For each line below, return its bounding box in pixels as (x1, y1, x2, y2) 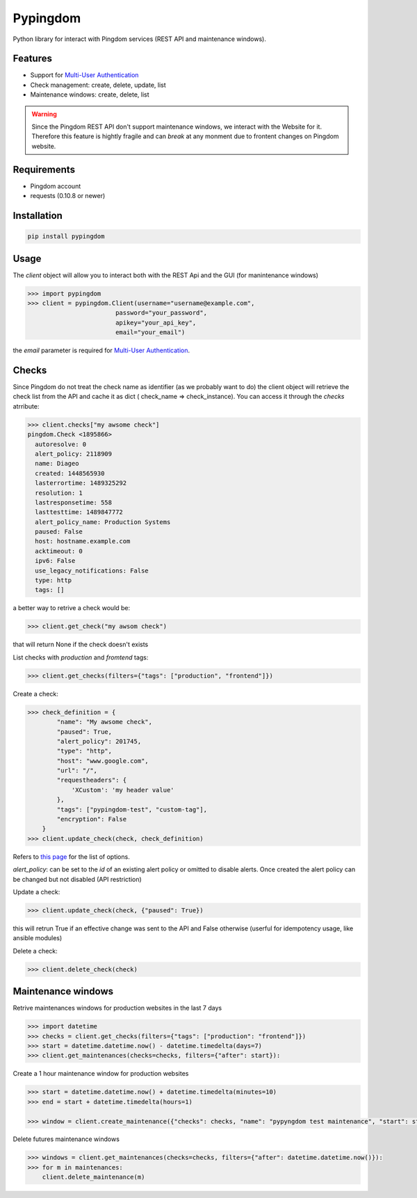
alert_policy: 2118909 (35, 450, 113, 458)
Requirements (13, 163, 76, 175)
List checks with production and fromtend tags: (13, 653, 149, 662)
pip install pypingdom (27, 233, 105, 240)
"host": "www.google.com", (56, 757, 149, 764)
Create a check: (13, 689, 58, 698)
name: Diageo (35, 459, 79, 468)
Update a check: (13, 887, 60, 896)
